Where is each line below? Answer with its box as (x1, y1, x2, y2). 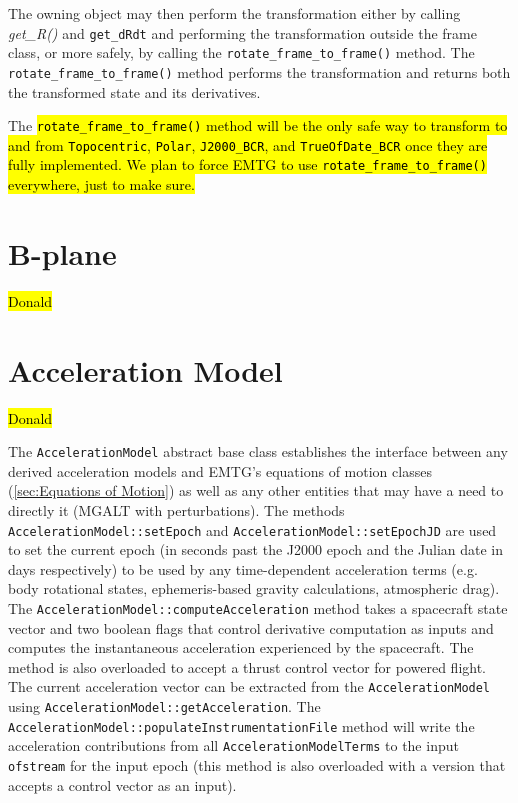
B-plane (8, 232, 117, 273)
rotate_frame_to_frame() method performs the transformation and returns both (8, 61, 511, 82)
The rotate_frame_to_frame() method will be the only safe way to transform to (8, 115, 508, 136)
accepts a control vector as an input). (8, 774, 237, 795)
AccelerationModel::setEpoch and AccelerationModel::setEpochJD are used (8, 519, 497, 540)
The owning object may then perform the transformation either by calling (8, 3, 461, 23)
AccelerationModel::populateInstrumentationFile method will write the (8, 715, 475, 736)
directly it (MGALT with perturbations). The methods (8, 500, 345, 520)
